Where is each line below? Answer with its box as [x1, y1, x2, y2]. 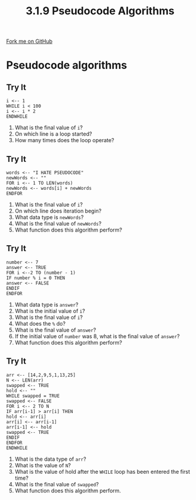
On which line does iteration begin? [14, 207, 102, 214]
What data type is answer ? [14, 301, 79, 308]
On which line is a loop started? [14, 130, 92, 137]
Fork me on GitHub [6, 37, 52, 45]
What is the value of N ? [14, 461, 71, 468]
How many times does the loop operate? [14, 137, 114, 144]
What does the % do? [14, 320, 66, 327]
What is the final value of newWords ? [14, 220, 102, 227]
